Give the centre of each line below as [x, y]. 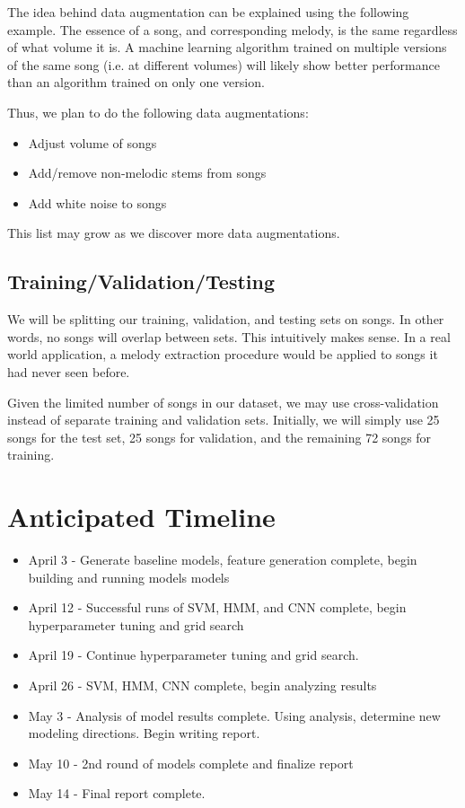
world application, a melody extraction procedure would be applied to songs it [223, 354]
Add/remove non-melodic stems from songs [147, 173]
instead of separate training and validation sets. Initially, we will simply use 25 [224, 420]
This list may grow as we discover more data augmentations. [174, 233]
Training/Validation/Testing [141, 281]
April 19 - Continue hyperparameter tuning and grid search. [193, 655]
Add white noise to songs [97, 202]
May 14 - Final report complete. [117, 793]
